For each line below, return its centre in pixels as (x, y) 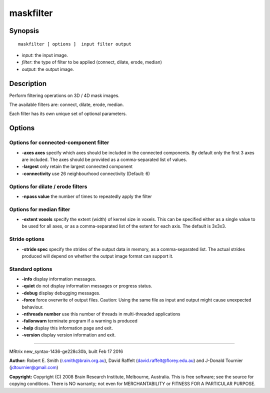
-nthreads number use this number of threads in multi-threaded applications (101, 314)
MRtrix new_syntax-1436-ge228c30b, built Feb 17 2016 (66, 351)
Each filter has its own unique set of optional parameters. (68, 114)
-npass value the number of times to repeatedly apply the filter (87, 196)
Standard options (31, 269)
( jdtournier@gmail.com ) (34, 367)
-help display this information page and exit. (67, 328)
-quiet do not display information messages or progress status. (87, 286)
